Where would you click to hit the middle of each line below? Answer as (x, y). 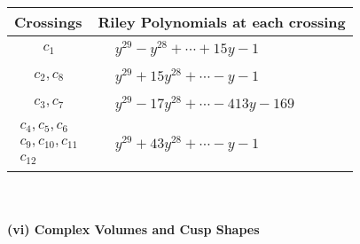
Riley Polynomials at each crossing (222, 22)
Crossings (48, 22)
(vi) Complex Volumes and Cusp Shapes (133, 228)
